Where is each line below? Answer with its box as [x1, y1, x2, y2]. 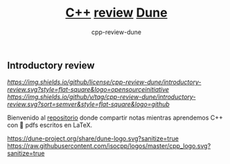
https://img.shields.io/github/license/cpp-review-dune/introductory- [7, 78, 202, 86]
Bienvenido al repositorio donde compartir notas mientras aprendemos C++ [7, 113, 224, 122]
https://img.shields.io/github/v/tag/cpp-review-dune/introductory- [7, 92, 196, 101]
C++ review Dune [65, 5, 168, 21]
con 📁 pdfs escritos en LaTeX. [7, 121, 93, 129]
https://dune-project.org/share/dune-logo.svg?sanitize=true [7, 134, 179, 143]
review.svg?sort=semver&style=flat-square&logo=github [7, 100, 170, 108]
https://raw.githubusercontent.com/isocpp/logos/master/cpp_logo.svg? [7, 142, 211, 150]
